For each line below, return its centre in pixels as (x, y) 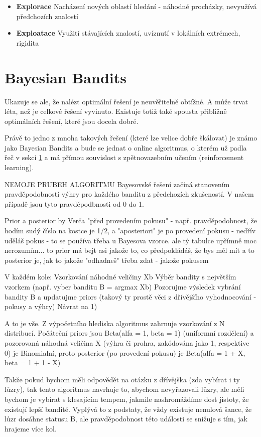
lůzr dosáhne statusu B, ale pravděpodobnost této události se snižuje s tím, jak (126, 419)
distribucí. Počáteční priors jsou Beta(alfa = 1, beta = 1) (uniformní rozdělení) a (129, 333)
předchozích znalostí (47, 16)
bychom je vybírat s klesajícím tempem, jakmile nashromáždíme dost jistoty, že (127, 399)
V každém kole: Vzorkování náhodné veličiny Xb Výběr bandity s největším (120, 277)
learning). (19, 167)
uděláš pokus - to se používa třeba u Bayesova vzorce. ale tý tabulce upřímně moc (131, 240)
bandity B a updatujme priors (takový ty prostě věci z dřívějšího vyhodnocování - (130, 296)
